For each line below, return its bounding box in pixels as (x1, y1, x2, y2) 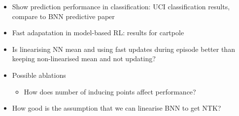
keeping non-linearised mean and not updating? (12, 53, 156, 64)
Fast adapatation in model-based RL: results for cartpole (12, 27, 184, 38)
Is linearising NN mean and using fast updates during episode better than (12, 44, 235, 54)
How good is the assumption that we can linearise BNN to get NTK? (12, 103, 221, 113)
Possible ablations (12, 70, 66, 80)
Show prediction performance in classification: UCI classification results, (12, 1, 230, 11)
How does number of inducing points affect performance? (24, 86, 196, 96)
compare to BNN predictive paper (12, 11, 115, 21)
